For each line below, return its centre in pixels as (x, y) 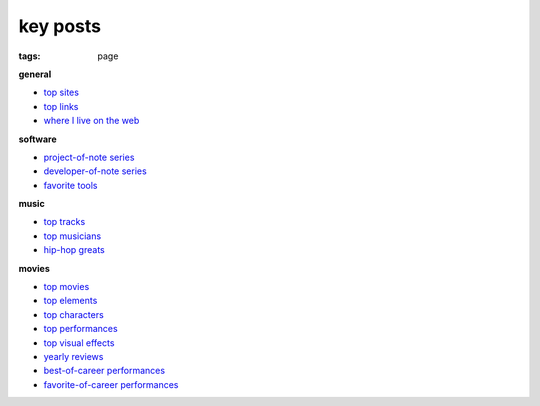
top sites (61, 92)
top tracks (64, 222)
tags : (29, 56)
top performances (81, 329)
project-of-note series (89, 157)
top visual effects (79, 342)
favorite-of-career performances (111, 384)
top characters (73, 314)
